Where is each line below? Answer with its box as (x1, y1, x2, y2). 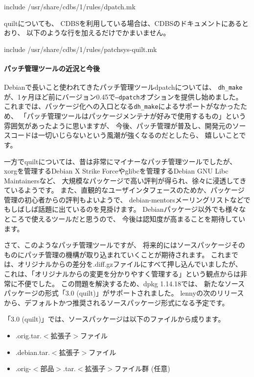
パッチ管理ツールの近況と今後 (4, 63, 100, 73)
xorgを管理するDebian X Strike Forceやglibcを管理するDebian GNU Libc (4, 166, 229, 176)
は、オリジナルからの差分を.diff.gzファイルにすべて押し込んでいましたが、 (4, 259, 242, 269)
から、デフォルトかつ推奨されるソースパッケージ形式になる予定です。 (4, 297, 229, 307)
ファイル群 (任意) (115, 363, 170, 374)
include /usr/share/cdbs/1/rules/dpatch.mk (4, 1, 136, 11)
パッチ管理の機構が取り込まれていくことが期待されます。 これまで (24, 249, 238, 259)
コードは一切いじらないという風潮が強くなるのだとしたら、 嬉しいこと (10, 130, 239, 140)
